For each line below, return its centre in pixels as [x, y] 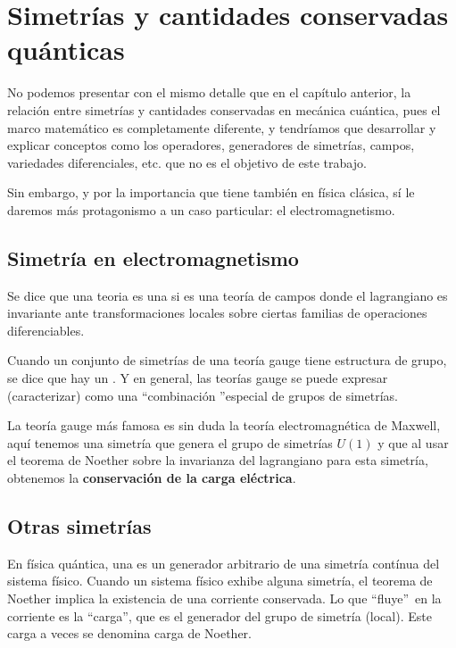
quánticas [66, 50]
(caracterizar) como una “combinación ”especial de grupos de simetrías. [203, 395]
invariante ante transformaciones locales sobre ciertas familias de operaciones [217, 313]
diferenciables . [46, 330]
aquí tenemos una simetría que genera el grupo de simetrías [170, 442]
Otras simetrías [79, 526]
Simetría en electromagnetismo [153, 258]
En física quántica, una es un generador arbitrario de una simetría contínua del [224, 563]
